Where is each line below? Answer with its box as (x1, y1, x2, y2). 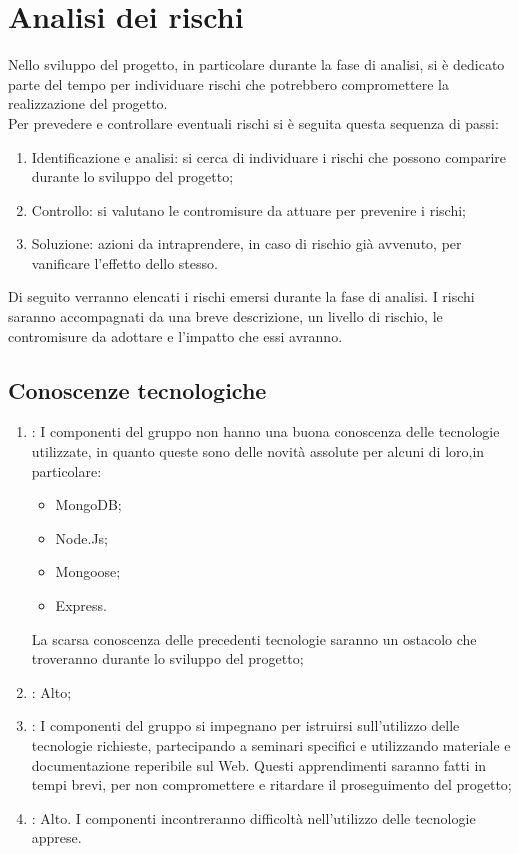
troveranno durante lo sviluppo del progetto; (31, 648, 304, 669)
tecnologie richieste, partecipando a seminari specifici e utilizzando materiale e (31, 734, 511, 755)
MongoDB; (55, 494, 122, 515)
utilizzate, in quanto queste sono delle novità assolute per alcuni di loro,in (31, 441, 485, 462)
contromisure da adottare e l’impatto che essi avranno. (8, 325, 343, 346)
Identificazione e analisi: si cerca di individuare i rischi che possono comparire (31, 146, 507, 167)
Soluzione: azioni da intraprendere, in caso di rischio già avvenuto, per (31, 233, 462, 254)
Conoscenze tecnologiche (8, 374, 267, 405)
